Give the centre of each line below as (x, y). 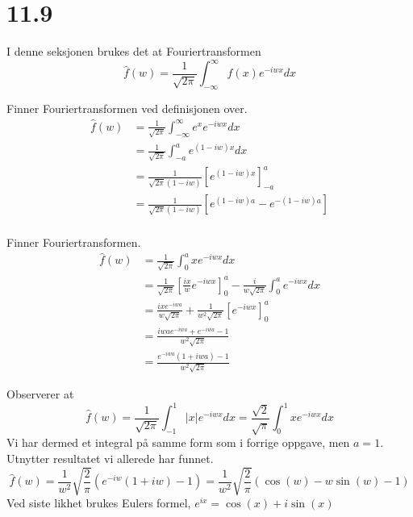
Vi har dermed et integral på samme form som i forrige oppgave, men (178, 442)
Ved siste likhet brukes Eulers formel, (99, 503)
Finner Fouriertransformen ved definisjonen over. (127, 108)
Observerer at (40, 393)
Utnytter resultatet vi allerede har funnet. (110, 458)
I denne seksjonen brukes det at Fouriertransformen (134, 51)
